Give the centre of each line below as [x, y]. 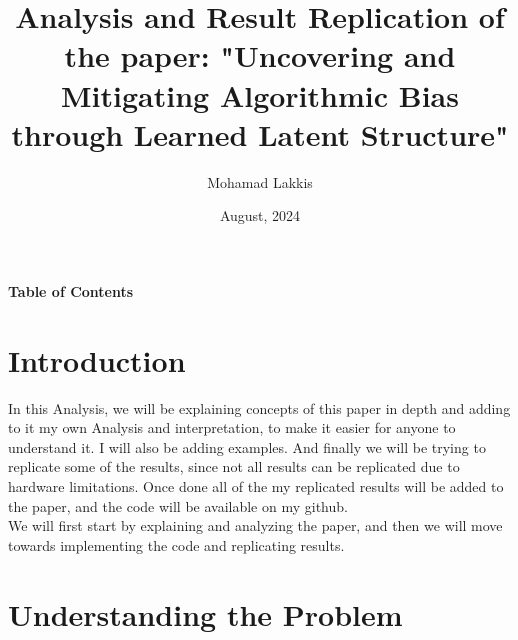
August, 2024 [260, 215]
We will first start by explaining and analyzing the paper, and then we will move [255, 525]
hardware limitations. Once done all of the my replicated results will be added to [256, 485]
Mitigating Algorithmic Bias [260, 94]
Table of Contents [71, 290]
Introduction [97, 359]
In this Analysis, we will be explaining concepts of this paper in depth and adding [259, 407]
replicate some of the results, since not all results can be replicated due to [234, 466]
